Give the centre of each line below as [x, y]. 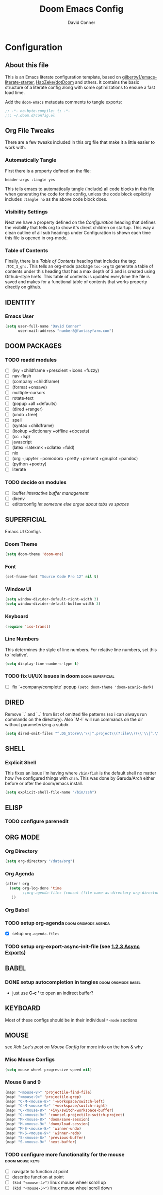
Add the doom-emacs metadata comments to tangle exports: [64, 102]
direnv [18, 499]
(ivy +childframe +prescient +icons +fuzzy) [56, 370]
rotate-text [23, 398]
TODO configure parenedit [37, 821]
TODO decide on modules [36, 482]
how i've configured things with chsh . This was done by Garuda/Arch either [80, 778]
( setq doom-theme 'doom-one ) [34, 554]
